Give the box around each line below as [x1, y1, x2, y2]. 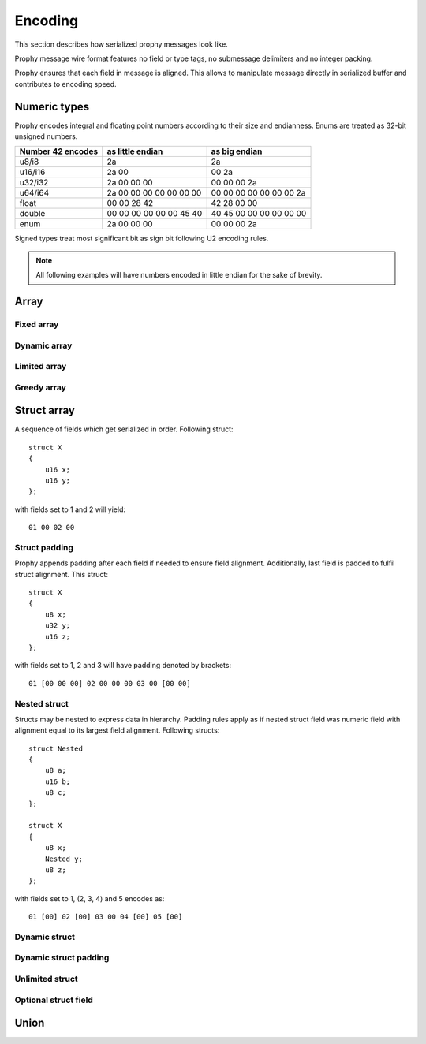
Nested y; [44, 854, 83, 863]
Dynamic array [14, 340, 73, 351]
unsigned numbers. [14, 132, 78, 141]
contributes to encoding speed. [14, 79, 118, 88]
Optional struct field [14, 994, 94, 1005]
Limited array [14, 361, 67, 372]
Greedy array [14, 382, 67, 393]
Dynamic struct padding [14, 953, 110, 964]
